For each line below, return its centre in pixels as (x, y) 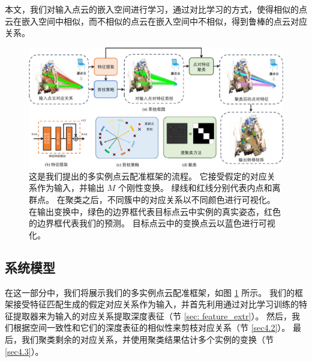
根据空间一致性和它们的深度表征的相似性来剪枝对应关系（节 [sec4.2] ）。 (151, 327)
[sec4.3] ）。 (24, 351)
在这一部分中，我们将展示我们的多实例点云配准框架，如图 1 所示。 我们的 (150, 292)
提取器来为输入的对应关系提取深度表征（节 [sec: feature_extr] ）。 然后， (152, 315)
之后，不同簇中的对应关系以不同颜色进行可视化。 (178, 199)
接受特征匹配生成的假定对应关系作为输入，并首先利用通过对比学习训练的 (156, 304)
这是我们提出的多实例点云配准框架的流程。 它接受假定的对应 (148, 176)
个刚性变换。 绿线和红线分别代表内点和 (195, 188)
